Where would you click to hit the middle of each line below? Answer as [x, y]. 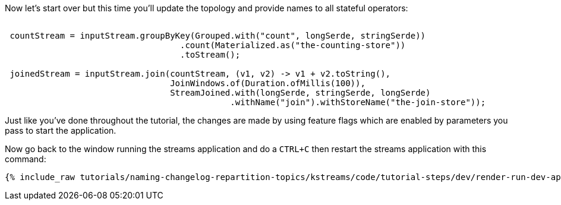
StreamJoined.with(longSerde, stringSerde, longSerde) [300, 93]
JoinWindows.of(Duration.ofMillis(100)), [268, 83]
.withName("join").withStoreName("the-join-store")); [358, 102]
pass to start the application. [61, 130]
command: [26, 159]
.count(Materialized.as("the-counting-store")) [293, 45]
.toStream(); [210, 55]
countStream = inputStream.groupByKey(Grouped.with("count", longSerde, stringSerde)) [218, 36]
